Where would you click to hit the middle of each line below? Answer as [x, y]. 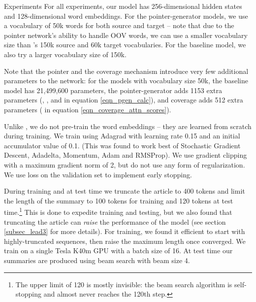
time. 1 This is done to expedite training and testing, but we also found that [118, 211]
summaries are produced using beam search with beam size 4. [97, 260]
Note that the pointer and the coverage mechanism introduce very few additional [126, 71]
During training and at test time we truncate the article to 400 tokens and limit [125, 191]
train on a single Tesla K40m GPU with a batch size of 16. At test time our [118, 251]
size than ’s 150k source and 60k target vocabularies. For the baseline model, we [125, 45]
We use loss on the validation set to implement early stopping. [98, 174]
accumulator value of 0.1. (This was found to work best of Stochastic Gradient [122, 145]
